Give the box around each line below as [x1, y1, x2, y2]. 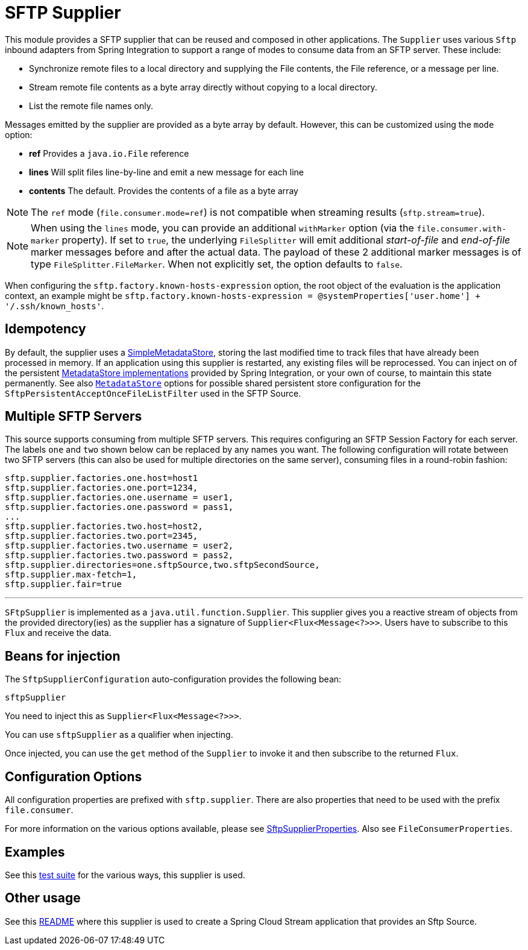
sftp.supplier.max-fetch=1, [5, 570, 137, 580]
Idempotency [5, 321, 86, 337]
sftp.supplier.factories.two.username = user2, [5, 541, 234, 551]
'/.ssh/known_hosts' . [5, 300, 104, 311]
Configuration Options [5, 769, 142, 784]
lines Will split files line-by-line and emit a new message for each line [29, 166, 304, 177]
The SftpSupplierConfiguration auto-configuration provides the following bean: [5, 674, 342, 685]
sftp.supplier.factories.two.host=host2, [5, 521, 203, 532]
